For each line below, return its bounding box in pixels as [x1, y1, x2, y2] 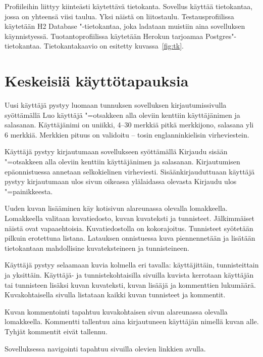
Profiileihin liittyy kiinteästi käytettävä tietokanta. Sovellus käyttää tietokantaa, [5, 1, 253, 11]
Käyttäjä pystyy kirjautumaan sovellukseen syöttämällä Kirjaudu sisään [5, 146, 228, 157]
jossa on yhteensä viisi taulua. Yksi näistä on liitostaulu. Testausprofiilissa [5, 11, 234, 21]
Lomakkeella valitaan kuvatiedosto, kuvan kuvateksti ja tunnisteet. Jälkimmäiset [5, 213, 254, 224]
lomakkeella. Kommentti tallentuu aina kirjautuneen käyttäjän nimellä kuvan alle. [5, 316, 259, 327]
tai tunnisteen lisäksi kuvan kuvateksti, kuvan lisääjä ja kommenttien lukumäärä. [5, 279, 256, 290]
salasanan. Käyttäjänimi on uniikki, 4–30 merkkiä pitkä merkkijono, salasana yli [5, 119, 254, 130]
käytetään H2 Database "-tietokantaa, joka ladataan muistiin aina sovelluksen [5, 21, 245, 31]
